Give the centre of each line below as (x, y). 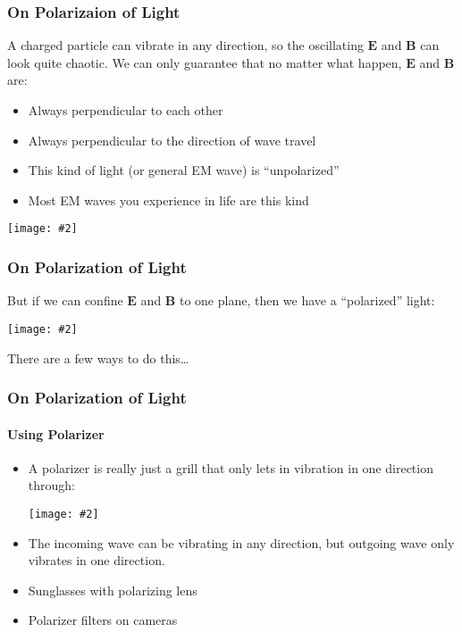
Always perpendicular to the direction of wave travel (172, 140)
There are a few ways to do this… (98, 358)
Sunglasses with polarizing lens (113, 590)
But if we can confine (65, 300)
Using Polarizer (56, 433)
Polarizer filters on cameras (103, 620)
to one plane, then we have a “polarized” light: (307, 300)
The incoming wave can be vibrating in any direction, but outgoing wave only (241, 542)
